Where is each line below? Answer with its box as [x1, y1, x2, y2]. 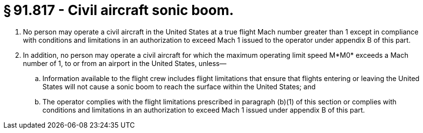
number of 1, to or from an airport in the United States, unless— [23, 59, 227, 67]
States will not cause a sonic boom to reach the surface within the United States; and [42, 82, 316, 91]
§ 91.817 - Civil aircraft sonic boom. [3, 2, 234, 18]
